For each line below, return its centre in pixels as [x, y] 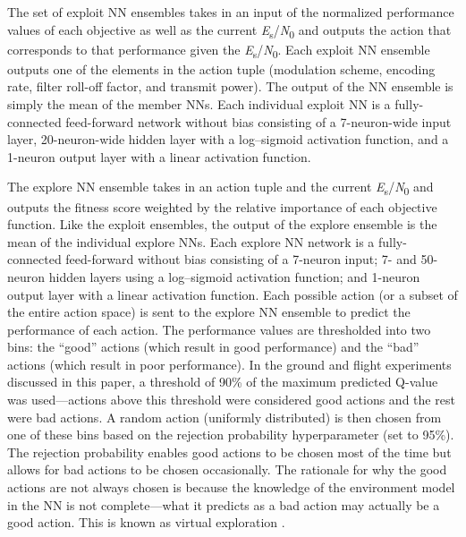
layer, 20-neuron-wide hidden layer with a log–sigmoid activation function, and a [228, 139]
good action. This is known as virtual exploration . [146, 522]
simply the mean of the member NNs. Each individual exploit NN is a [199, 104]
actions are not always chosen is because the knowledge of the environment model [231, 487]
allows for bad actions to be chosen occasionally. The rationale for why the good [227, 469]
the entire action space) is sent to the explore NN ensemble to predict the [209, 312]
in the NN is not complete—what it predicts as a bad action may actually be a [224, 504]
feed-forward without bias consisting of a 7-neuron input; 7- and [241, 259]
